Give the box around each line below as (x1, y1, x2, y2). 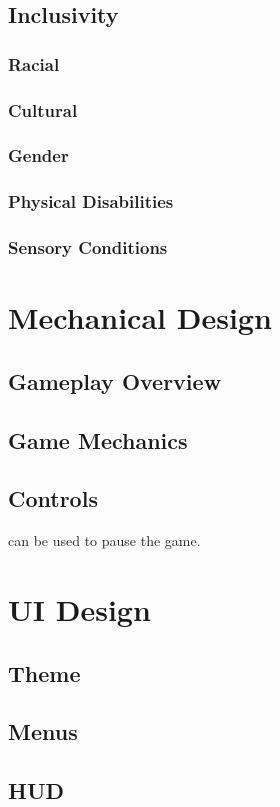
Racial (8, 51, 60, 76)
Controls (8, 483, 98, 514)
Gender (8, 143, 69, 168)
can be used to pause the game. (8, 530, 201, 551)
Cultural (8, 97, 78, 122)
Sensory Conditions (8, 235, 168, 260)
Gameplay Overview (8, 365, 222, 396)
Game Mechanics (8, 424, 188, 455)
